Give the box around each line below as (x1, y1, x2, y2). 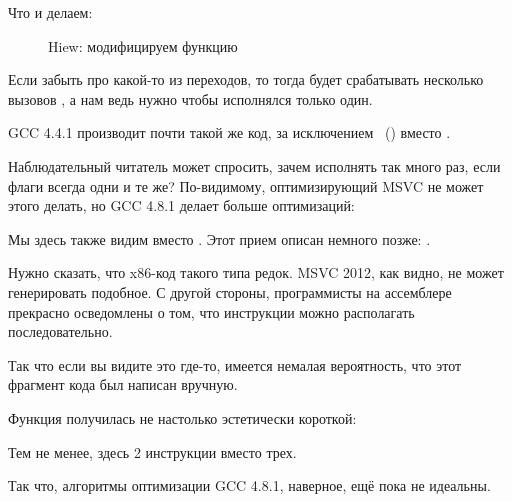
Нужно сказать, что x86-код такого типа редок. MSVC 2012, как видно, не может (8, 262, 504, 283)
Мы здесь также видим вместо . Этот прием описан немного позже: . (8, 228, 431, 249)
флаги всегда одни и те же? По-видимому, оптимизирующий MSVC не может (8, 175, 484, 196)
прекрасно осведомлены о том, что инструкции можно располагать (8, 301, 415, 322)
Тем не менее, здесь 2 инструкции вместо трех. (8, 441, 297, 462)
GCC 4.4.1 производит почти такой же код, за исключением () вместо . (8, 122, 451, 143)
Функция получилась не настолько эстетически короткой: (8, 407, 357, 428)
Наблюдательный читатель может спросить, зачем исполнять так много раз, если (8, 155, 501, 176)
